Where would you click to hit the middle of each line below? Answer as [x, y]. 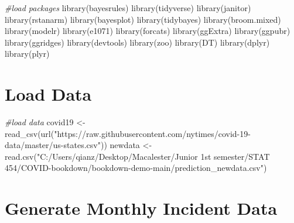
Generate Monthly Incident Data [141, 208]
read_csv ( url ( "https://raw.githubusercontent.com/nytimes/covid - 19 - [128, 133]
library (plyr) [27, 54]
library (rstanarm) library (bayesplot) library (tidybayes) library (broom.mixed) [143, 19]
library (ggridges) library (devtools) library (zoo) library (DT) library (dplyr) [137, 42]
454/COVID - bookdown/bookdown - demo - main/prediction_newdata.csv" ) [136, 168]
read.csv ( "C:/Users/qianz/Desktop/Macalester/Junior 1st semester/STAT [137, 156]
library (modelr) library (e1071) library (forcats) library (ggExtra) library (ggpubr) [148, 31]
